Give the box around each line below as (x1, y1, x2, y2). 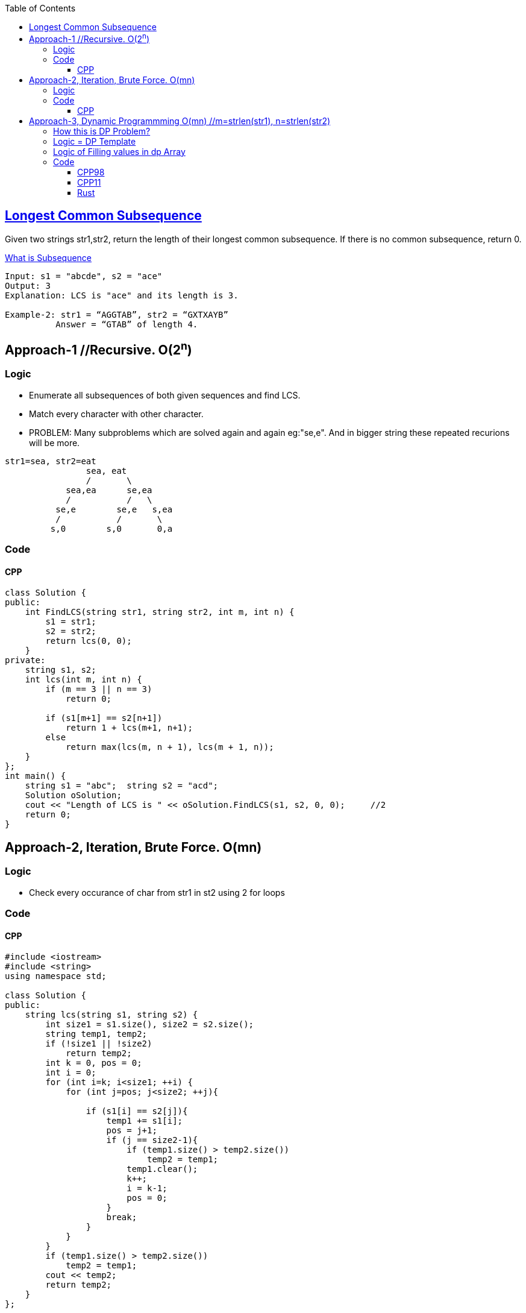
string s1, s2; (25, 665, 96, 675)
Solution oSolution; (25, 790, 122, 801)
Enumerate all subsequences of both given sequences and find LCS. (29, 389, 301, 400)
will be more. (29, 437, 80, 448)
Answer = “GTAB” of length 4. (55, 319, 198, 329)
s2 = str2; (45, 626, 96, 637)
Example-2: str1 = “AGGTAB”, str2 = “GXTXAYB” (5, 309, 228, 320)
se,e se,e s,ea (55, 504, 173, 514)
